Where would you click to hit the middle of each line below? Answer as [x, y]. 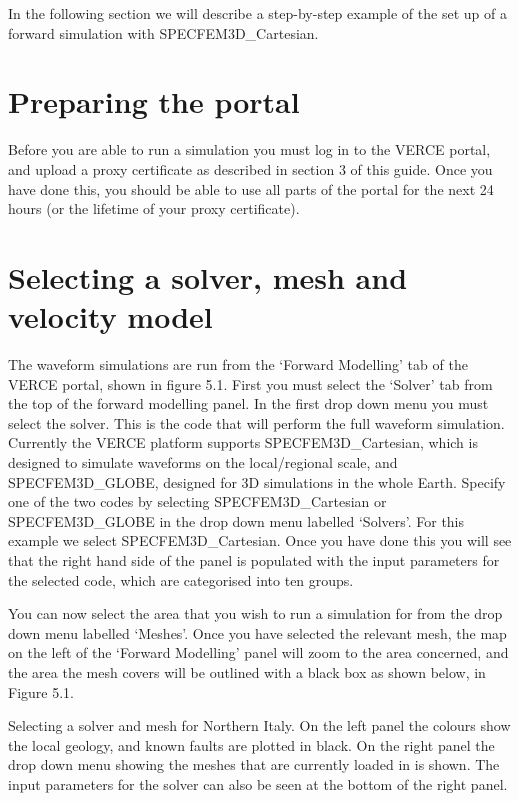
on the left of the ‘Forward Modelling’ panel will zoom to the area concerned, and [258, 652]
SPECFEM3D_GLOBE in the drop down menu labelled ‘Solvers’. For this [236, 520]
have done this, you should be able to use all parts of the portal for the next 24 [251, 188]
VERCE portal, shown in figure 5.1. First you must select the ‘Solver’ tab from [250, 383]
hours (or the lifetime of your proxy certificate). [154, 208]
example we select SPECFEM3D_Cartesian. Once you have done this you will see [260, 540]
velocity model [110, 316]
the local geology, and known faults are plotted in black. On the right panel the [251, 744]
